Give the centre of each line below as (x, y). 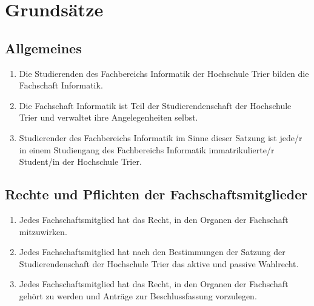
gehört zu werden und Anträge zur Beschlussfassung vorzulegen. (138, 295)
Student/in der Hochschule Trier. (80, 161)
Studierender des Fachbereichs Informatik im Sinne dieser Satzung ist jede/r (161, 137)
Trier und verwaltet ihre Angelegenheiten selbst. (109, 117)
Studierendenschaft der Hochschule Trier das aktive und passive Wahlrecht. (159, 263)
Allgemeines (43, 48)
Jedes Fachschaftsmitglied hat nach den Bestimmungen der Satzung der (152, 252)
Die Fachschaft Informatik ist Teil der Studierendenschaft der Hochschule (155, 105)
